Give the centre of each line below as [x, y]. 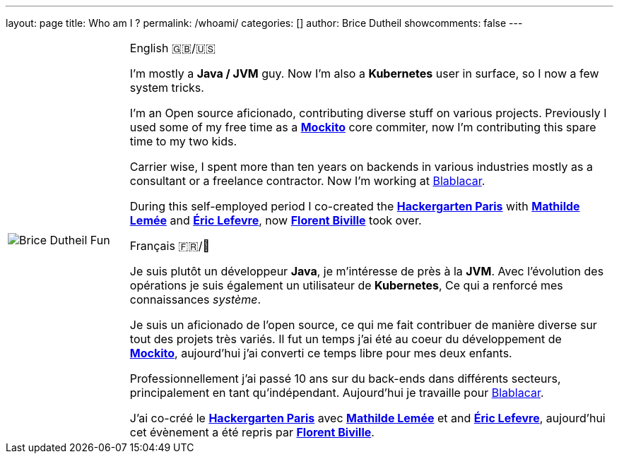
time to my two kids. [183, 141]
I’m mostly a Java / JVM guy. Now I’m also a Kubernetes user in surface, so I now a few [364, 73]
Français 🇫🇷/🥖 [170, 246]
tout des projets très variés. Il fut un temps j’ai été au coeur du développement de [346, 339]
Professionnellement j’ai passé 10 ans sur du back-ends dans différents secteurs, [345, 378]
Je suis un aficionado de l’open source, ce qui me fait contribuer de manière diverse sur [363, 325]
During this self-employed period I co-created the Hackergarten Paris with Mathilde [355, 206]
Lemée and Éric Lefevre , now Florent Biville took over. [276, 220]
